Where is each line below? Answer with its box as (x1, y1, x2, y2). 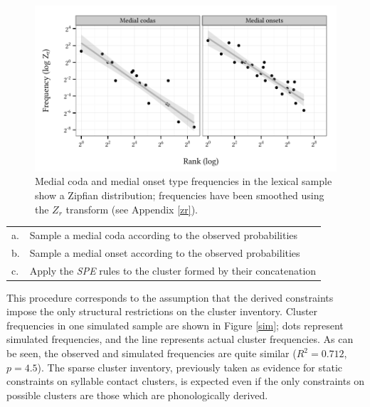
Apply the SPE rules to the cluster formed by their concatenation (29, 263, 317, 277)
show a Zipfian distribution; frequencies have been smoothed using (35, 187, 324, 202)
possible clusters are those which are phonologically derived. (6, 387, 268, 402)
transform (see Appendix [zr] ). (65, 201, 198, 216)
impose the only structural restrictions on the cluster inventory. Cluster (6, 304, 318, 319)
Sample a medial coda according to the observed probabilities (29, 227, 298, 242)
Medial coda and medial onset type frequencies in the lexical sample (35, 174, 332, 189)
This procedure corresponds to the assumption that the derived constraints (6, 290, 334, 305)
